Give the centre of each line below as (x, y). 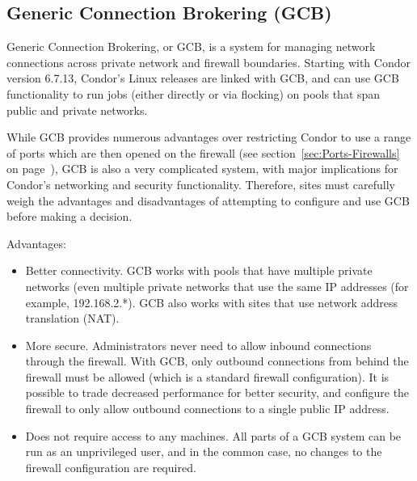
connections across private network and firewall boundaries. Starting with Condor (208, 62)
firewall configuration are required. (111, 467)
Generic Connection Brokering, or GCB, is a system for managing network (191, 46)
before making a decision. (69, 216)
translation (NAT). (72, 318)
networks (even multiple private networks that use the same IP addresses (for (217, 286)
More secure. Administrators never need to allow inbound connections (198, 345)
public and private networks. (77, 110)
